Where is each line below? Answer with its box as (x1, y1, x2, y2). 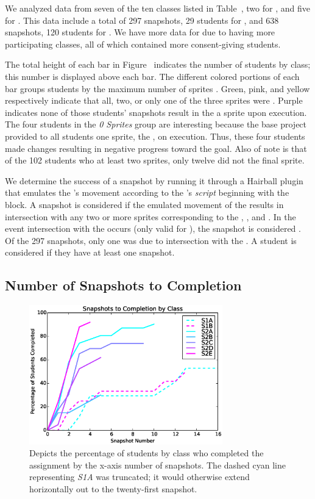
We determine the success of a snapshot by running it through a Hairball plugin (5, 174, 303, 187)
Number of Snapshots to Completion (5, 276, 242, 295)
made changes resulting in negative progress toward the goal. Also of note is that (5, 142, 307, 154)
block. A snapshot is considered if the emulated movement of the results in (5, 198, 284, 210)
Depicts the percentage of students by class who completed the (29, 447, 264, 459)
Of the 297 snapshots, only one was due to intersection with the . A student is (5, 234, 297, 246)
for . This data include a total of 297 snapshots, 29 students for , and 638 (5, 13, 279, 26)
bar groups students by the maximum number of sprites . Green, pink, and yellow (5, 82, 310, 95)
